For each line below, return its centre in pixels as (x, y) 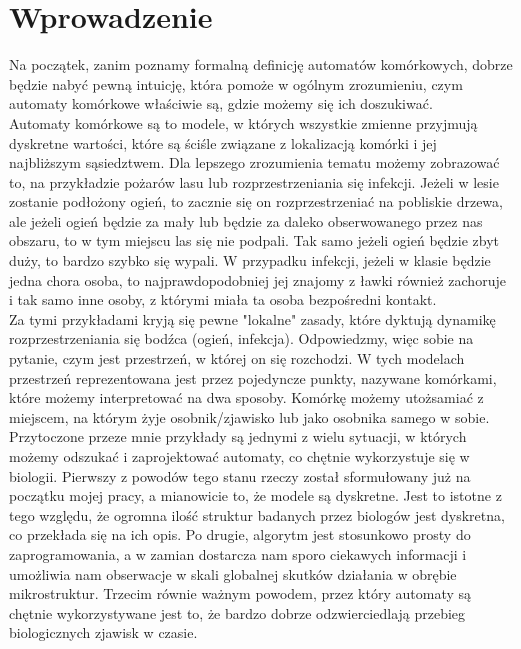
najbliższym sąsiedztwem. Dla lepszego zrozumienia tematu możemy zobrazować (254, 162)
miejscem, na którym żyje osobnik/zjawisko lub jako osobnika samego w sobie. (249, 416)
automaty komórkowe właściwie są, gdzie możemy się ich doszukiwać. (221, 103)
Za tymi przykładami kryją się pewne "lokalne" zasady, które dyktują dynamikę (252, 318)
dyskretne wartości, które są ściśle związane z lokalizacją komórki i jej (223, 142)
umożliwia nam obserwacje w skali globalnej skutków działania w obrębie (233, 573)
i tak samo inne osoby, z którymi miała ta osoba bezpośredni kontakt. (223, 299)
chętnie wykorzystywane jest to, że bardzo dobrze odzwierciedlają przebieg (237, 612)
